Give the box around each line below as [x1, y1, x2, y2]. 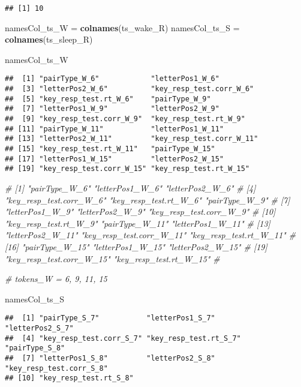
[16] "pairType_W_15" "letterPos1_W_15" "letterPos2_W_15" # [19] [5, 240, 267, 253]
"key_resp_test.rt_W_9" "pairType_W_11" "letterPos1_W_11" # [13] [5, 217, 270, 229]
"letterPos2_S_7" [5, 324, 74, 332]
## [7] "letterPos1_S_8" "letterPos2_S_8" [5, 353, 215, 362]
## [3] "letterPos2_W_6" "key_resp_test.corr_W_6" [5, 85, 254, 94]
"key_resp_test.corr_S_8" [5, 364, 108, 373]
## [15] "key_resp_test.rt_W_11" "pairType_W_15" [5, 145, 215, 154]
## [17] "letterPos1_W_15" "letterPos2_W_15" [5, 154, 224, 163]
